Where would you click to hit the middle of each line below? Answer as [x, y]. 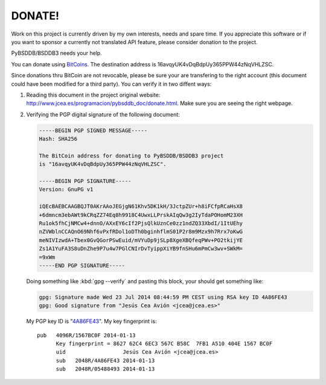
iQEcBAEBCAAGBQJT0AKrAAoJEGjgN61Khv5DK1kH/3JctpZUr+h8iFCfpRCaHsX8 [141, 206]
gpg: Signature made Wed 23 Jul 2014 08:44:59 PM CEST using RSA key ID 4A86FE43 [163, 297]
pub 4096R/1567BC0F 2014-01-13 [86, 335]
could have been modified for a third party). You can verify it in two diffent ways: [111, 84]
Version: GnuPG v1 [66, 189]
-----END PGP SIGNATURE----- [82, 265]
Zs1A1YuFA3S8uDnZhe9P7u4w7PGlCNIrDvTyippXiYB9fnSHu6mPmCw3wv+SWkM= [141, 249]
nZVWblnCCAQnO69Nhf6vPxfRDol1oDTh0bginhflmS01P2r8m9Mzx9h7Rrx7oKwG [141, 232]
